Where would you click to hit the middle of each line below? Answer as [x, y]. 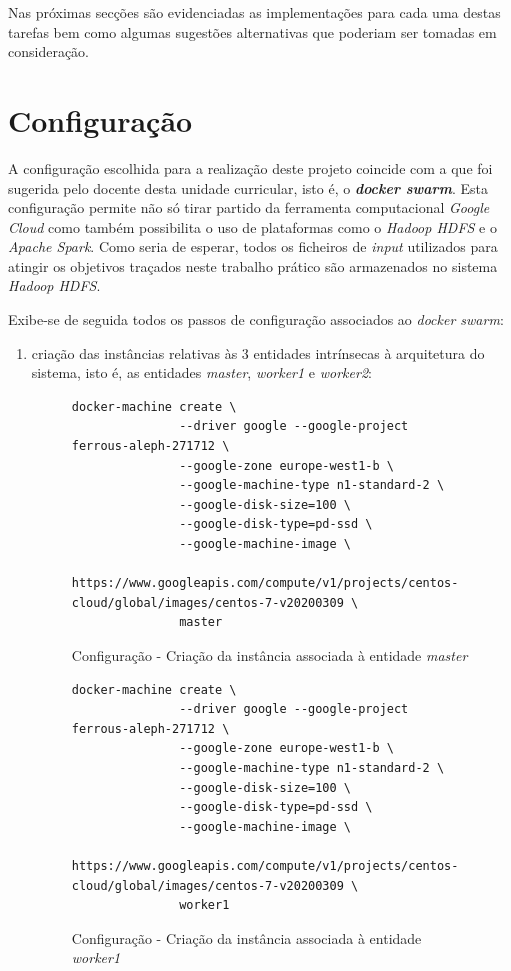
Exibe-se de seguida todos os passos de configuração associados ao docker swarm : [256, 319]
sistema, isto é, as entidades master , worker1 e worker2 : [201, 372]
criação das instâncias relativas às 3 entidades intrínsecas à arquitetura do [258, 352]
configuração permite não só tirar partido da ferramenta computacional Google [249, 207]
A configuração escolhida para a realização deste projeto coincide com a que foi [250, 167]
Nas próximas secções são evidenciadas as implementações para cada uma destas [254, 12]
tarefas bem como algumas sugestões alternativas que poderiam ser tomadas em [252, 31]
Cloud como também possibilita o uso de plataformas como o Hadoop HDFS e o [252, 226]
